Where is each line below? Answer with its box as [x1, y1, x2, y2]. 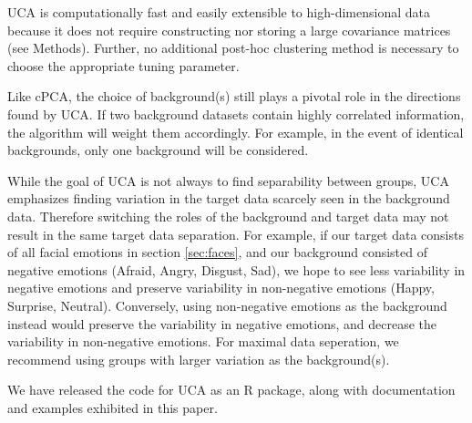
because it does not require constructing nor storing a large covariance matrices [7, 20, 451, 39]
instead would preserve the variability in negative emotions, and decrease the [7, 314, 437, 333]
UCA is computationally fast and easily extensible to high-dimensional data [7, 3, 430, 21]
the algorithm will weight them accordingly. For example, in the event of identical [7, 122, 464, 141]
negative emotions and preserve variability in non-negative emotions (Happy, [7, 278, 435, 297]
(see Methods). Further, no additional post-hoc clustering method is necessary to [7, 38, 459, 57]
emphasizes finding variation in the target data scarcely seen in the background [7, 189, 450, 208]
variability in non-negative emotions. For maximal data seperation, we [7, 332, 399, 351]
